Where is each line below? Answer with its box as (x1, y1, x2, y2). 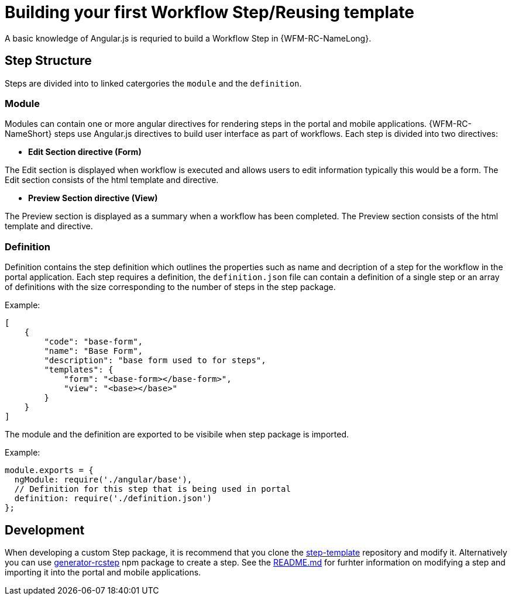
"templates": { (44, 365, 114, 375)
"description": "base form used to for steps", (44, 356, 266, 365)
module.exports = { (5, 465, 94, 475)
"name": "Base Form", (44, 346, 143, 356)
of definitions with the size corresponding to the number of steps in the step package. (5, 282, 336, 292)
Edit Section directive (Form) (28, 147, 142, 157)
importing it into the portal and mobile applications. (5, 567, 201, 577)
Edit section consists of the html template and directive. (5, 175, 219, 185)
